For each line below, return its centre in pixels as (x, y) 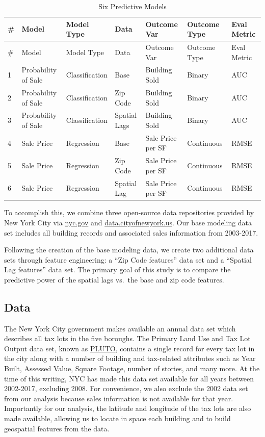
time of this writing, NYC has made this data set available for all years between (129, 378)
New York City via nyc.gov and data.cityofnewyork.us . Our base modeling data (128, 222)
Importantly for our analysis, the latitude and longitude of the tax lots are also (128, 408)
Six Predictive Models (132, 6)
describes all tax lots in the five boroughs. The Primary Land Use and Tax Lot (127, 338)
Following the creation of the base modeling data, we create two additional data (129, 250)
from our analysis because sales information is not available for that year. (119, 398)
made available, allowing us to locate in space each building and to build (117, 418)
